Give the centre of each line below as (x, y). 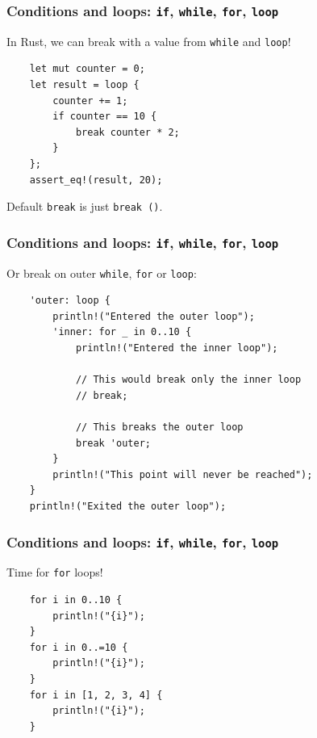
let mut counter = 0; (87, 69)
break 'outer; (113, 443)
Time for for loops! (55, 572)
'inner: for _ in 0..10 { (122, 332)
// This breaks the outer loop (159, 428)
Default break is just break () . (85, 206)
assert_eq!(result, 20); (96, 180)
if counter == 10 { (105, 117)
